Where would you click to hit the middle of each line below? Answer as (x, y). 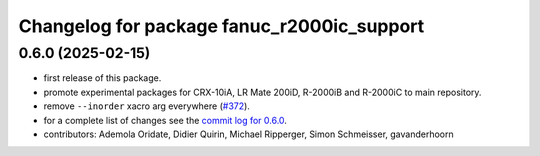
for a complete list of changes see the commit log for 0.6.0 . (165, 120)
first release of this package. (102, 78)
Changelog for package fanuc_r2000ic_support (221, 26)
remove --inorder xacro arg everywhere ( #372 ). (146, 106)
